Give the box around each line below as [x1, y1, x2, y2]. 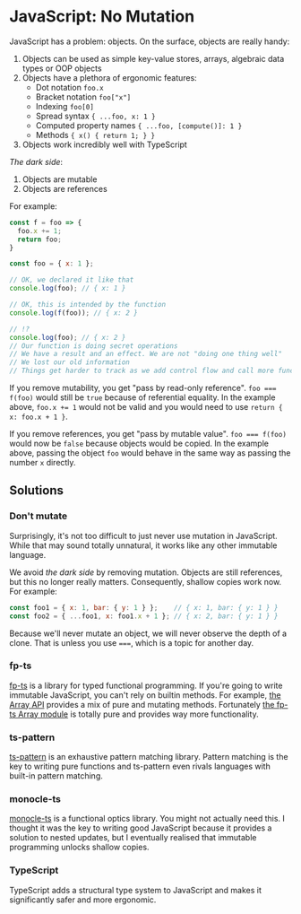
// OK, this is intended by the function [9, 300, 167, 309]
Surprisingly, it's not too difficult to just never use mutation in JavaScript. [9, 530, 278, 541]
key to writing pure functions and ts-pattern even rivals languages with [9, 761, 271, 772]
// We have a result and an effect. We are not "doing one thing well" [9, 350, 282, 359]
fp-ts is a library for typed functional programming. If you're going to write [9, 680, 283, 691]
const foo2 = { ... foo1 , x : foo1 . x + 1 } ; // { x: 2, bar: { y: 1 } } [9, 612, 279, 621]
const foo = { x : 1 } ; [9, 259, 94, 268]
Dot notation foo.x [35, 82, 105, 92]
